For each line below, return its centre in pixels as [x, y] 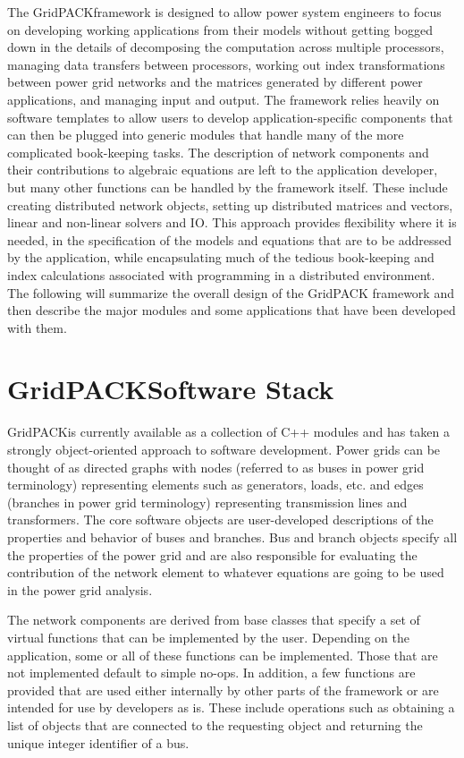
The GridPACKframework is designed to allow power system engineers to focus [224, 12]
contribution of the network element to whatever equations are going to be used [226, 572]
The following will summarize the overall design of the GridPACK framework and [231, 292]
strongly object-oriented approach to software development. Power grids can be [224, 449]
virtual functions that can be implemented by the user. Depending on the [209, 637]
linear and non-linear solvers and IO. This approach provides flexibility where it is [232, 222]
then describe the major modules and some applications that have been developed [232, 310]
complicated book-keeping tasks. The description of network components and [218, 152]
